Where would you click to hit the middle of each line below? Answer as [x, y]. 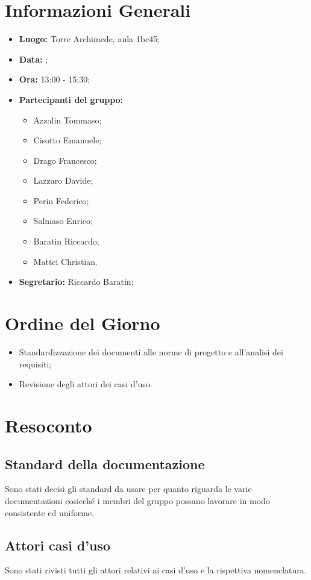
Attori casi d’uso [58, 545]
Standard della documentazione [105, 463]
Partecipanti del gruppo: [71, 99]
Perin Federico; [61, 200]
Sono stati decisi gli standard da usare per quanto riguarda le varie [128, 489]
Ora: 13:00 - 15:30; [55, 79]
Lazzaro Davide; [63, 180]
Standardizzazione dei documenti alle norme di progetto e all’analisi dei [151, 351]
